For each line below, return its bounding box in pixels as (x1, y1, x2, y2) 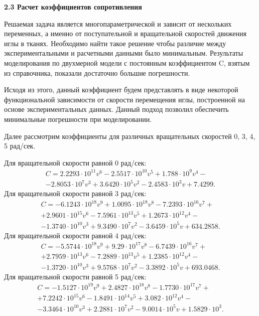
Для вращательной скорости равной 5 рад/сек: (4, 271, 147, 281)
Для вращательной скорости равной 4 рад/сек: (4, 230, 147, 240)
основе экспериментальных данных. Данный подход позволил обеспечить (4, 104, 229, 114)
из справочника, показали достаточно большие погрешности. (4, 67, 190, 78)
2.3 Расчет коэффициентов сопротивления (4, 2, 142, 12)
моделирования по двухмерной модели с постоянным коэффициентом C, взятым (4, 57, 250, 68)
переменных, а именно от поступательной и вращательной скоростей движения (4, 28, 246, 39)
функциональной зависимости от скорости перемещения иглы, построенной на (4, 94, 245, 104)
